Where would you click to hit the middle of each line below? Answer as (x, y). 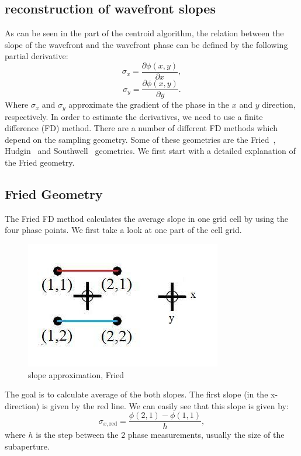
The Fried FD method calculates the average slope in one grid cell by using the (147, 218)
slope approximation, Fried (76, 374)
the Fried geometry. (40, 162)
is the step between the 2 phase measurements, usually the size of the (160, 435)
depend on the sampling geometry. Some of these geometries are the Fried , (140, 139)
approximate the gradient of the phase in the (149, 104)
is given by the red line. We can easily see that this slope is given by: (165, 405)
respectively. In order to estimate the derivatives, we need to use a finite (134, 116)
